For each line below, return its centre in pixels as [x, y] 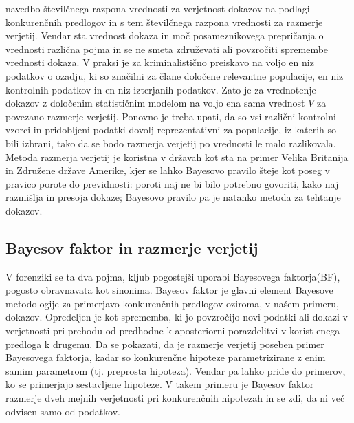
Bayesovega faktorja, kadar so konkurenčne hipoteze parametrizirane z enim [166, 357]
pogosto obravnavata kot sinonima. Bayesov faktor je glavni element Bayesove [169, 290]
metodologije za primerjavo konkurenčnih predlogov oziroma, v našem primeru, [172, 303]
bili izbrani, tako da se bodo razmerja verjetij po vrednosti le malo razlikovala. [171, 143]
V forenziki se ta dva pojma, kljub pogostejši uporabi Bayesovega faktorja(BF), [173, 276]
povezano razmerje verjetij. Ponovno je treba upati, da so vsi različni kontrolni [171, 116]
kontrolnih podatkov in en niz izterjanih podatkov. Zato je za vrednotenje [161, 89]
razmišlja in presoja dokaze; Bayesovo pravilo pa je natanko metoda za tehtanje [173, 197]
